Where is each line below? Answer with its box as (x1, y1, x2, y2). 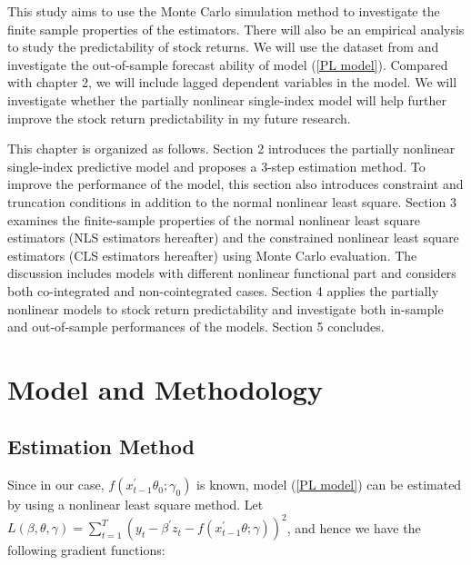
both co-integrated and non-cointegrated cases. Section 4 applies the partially (7, 281, 439, 300)
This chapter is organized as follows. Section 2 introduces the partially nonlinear (7, 139, 456, 158)
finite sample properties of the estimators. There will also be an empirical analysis (7, 19, 465, 38)
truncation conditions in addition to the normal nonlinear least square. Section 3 (7, 192, 456, 211)
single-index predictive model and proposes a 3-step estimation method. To (7, 156, 426, 175)
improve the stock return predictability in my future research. (7, 108, 351, 127)
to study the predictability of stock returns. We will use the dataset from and (7, 37, 439, 56)
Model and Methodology (7, 370, 323, 407)
